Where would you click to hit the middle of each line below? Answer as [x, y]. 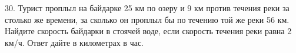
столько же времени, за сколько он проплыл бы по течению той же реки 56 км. [147, 19]
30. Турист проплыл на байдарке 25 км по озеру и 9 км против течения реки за [147, 8]
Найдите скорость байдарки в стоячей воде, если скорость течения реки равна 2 [148, 31]
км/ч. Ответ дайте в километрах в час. [74, 42]
